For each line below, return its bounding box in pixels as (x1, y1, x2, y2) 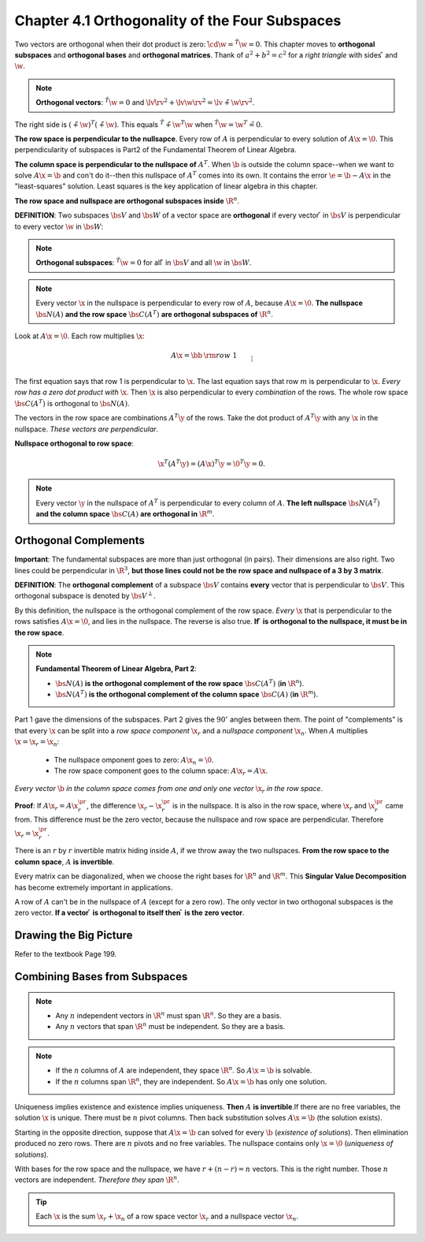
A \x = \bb (170, 351, 203, 360)
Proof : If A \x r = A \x (14, 800, 79, 812)
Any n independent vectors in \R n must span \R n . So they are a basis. (55, 1010, 283, 1020)
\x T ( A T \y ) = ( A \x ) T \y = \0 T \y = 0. (157, 458, 266, 468)
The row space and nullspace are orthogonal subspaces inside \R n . (14, 196, 240, 205)
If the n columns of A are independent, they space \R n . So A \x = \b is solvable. (55, 1065, 312, 1076)
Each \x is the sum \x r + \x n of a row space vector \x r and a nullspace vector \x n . (35, 1211, 299, 1222)
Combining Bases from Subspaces (14, 970, 188, 983)
